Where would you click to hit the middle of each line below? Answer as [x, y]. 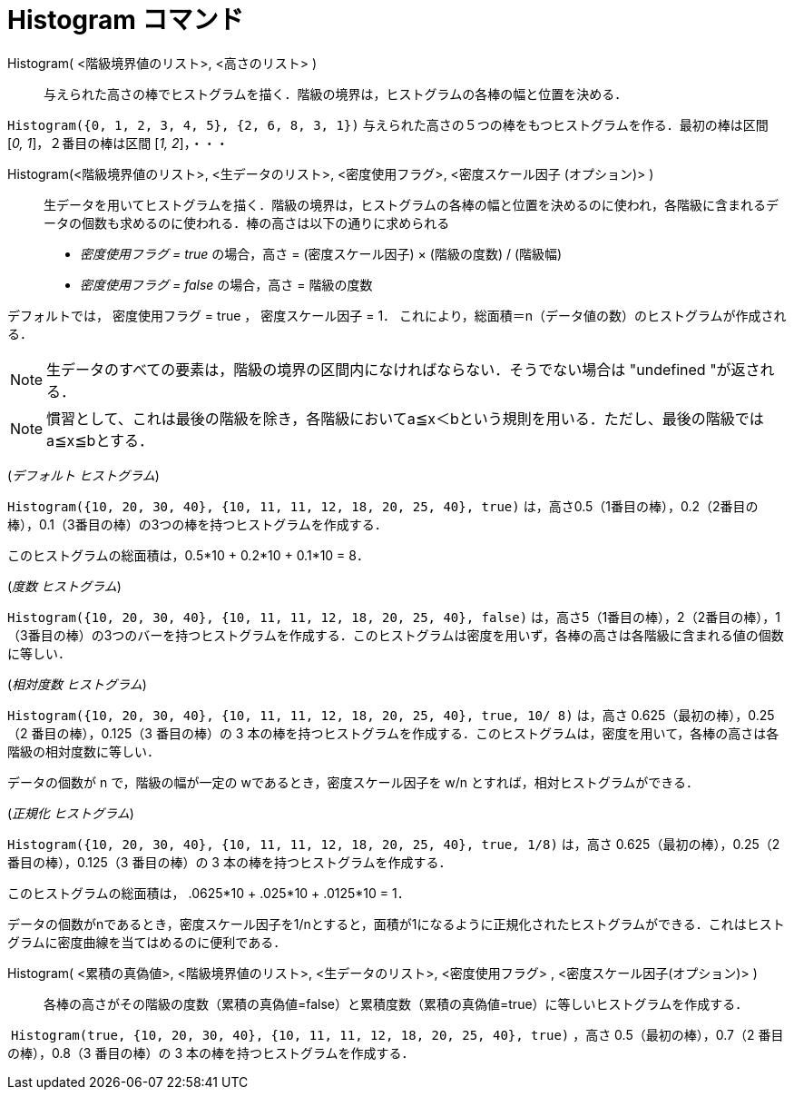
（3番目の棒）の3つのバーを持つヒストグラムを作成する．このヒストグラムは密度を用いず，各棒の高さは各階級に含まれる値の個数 [396, 635]
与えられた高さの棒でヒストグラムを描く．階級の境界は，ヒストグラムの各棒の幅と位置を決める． [336, 94]
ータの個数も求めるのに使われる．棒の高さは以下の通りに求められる [247, 222]
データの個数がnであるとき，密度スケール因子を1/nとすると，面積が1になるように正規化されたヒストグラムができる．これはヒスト [396, 924]
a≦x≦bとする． [100, 440]
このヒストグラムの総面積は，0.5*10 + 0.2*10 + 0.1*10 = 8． [188, 555]
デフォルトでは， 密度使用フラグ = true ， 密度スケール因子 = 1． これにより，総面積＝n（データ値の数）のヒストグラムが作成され [397, 315]
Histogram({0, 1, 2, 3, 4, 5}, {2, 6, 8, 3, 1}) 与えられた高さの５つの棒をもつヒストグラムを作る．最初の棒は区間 [388, 124]
